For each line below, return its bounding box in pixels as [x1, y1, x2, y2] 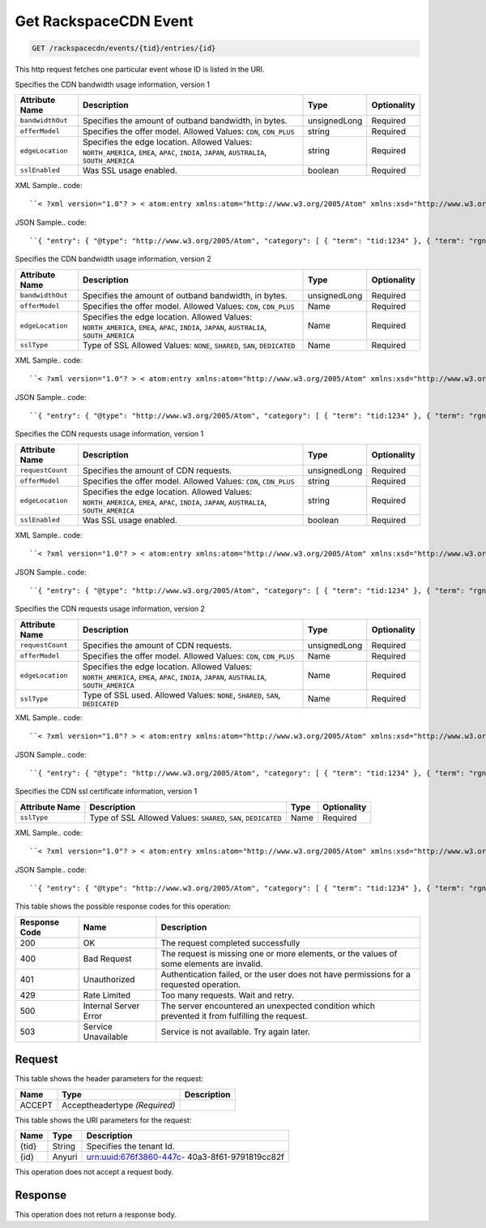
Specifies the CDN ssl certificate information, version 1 [15, 787, 198, 796]
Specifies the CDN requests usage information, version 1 [15, 429, 204, 439]
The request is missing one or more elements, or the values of [160, 947, 398, 959]
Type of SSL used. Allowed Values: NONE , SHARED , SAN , [82, 689, 281, 701]
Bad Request [83, 953, 132, 964]
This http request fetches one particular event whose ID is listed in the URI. [15, 65, 265, 75]
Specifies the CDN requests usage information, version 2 [15, 604, 206, 614]
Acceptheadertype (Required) [62, 1099, 176, 1110]
